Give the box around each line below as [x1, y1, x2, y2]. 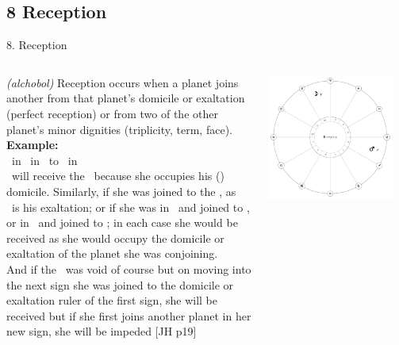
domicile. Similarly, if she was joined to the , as [6, 182, 236, 199]
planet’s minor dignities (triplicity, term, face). [6, 121, 232, 137]
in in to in [11, 151, 78, 168]
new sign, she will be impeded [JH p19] [6, 323, 197, 339]
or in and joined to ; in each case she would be [6, 214, 238, 231]
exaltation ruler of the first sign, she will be [6, 292, 217, 309]
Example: [6, 136, 59, 153]
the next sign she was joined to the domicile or [6, 276, 234, 293]
